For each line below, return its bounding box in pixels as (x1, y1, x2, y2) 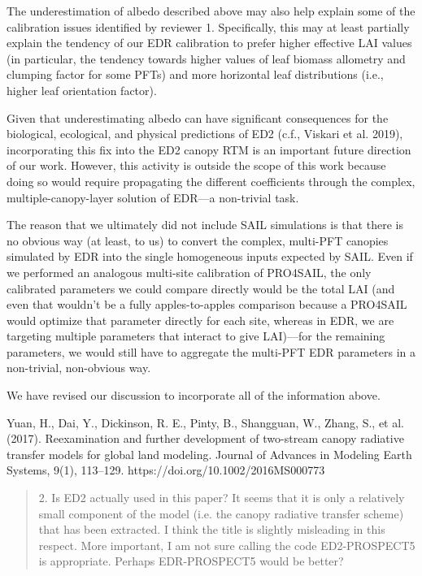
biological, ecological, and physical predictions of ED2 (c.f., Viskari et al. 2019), (7, 125, 403, 142)
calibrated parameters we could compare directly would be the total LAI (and (7, 279, 395, 297)
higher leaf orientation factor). (7, 81, 157, 98)
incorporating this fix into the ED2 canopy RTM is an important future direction (7, 141, 411, 158)
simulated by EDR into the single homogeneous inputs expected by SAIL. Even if (7, 248, 413, 265)
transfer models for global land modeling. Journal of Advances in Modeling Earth (7, 445, 412, 462)
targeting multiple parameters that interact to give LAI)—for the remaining (7, 327, 385, 344)
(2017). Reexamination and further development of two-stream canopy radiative (7, 430, 404, 447)
